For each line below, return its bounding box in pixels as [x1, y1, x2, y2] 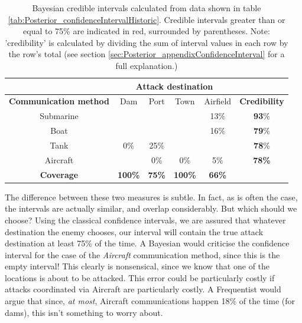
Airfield [204, 95, 232, 107]
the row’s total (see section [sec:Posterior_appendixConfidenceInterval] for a [8, 48, 285, 60]
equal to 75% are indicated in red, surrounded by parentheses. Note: [23, 25, 270, 37]
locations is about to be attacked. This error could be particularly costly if [5, 271, 275, 284]
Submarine [40, 110, 79, 122]
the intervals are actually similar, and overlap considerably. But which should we [5, 202, 297, 215]
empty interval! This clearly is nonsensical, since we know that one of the [5, 260, 270, 272]
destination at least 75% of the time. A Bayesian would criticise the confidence [5, 237, 290, 249]
